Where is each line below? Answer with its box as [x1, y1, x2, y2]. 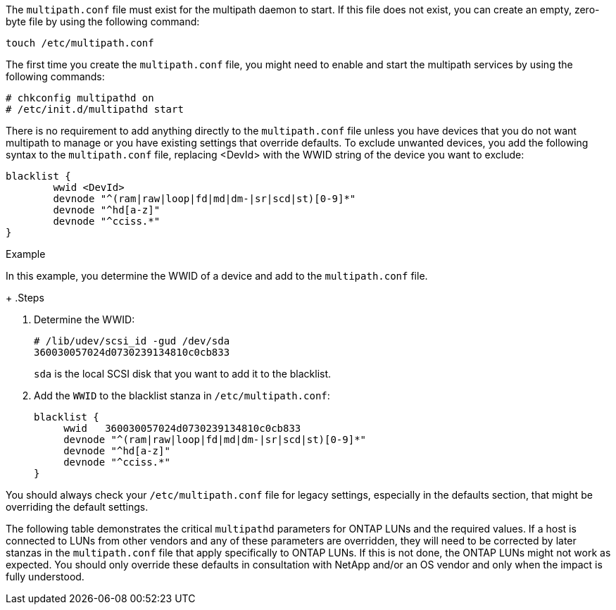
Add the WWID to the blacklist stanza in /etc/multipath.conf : [34, 390, 330, 402]
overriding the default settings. [6, 501, 149, 513]
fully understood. [6, 571, 84, 583]
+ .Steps [6, 292, 44, 304]
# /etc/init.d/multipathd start [6, 104, 184, 115]
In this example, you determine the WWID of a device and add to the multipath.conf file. [6, 270, 428, 282]
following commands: [6, 70, 105, 82]
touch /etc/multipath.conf [6, 37, 154, 49]
